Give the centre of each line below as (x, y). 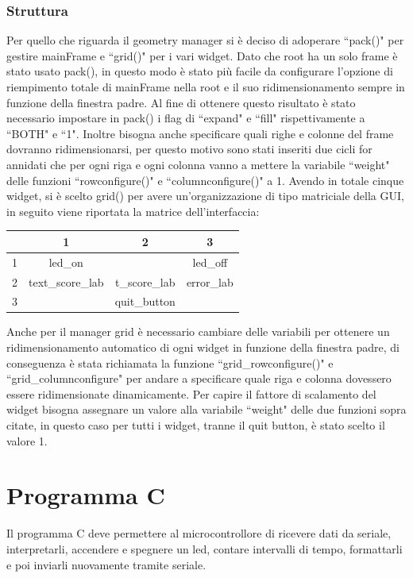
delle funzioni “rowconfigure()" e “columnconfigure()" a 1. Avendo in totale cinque (205, 180)
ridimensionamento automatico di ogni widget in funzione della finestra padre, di (203, 347)
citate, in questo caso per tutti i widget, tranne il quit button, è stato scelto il (196, 425)
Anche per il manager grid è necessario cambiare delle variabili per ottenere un (198, 331)
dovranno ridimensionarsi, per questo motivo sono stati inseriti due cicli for (189, 149)
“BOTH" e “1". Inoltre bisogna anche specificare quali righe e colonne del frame (200, 133)
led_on (66, 262)
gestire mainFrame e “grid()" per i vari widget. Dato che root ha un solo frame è (202, 55)
